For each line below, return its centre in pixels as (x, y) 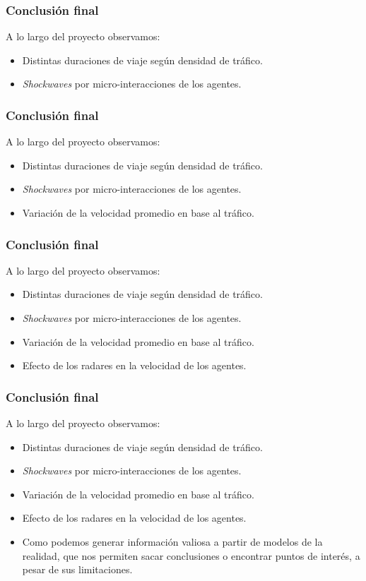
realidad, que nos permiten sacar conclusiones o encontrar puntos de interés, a (191, 555)
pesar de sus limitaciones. (77, 569)
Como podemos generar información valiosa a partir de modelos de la (172, 541)
